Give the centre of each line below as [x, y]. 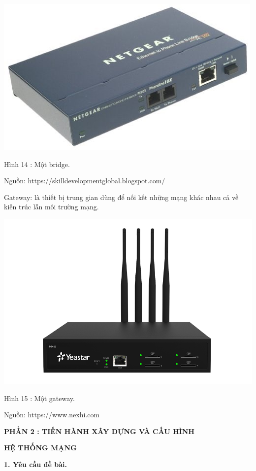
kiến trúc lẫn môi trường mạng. [51, 207]
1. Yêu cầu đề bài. [35, 464]
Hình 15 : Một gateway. [39, 398]
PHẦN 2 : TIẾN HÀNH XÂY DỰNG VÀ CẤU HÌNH [99, 431]
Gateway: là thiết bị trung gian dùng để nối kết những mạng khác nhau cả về [121, 197]
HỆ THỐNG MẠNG [40, 448]
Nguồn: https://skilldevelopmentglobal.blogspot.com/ [85, 181]
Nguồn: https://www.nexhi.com [52, 415]
